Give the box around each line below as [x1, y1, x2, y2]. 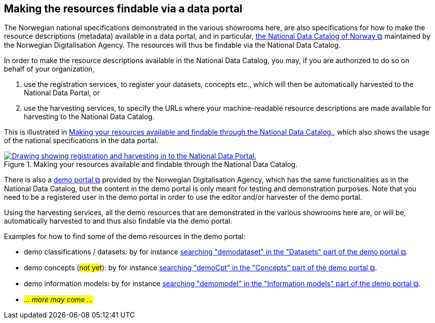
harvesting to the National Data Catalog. [24, 112, 154, 121]
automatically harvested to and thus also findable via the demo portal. [4, 217, 232, 226]
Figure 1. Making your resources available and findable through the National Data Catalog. [4, 160, 297, 169]
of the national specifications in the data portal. [4, 136, 158, 145]
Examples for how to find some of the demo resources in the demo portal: [4, 232, 245, 241]
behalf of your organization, [4, 65, 95, 74]
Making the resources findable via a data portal [4, 2, 243, 15]
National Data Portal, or [24, 88, 100, 97]
